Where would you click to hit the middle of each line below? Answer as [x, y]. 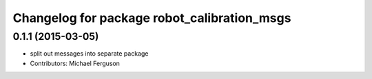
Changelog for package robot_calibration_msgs [152, 18]
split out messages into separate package [89, 54]
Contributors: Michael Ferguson [75, 63]
